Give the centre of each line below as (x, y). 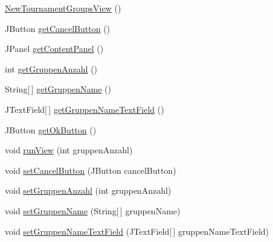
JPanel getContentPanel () (54, 49)
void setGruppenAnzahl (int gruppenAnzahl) (88, 190)
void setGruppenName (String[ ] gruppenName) (93, 210)
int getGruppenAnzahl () (51, 68)
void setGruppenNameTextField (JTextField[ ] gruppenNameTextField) (137, 231)
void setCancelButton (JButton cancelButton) (91, 170)
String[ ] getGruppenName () (58, 89)
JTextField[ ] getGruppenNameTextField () (85, 109)
